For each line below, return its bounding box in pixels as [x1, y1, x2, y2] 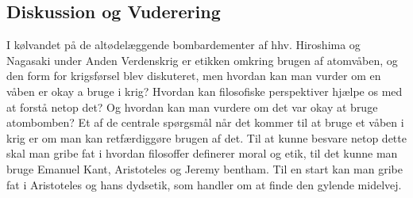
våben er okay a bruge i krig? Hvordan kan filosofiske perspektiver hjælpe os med [6, 82, 403, 99]
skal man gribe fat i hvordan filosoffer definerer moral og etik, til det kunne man [6, 145, 398, 162]
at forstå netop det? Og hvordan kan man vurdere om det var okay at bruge [6, 98, 378, 115]
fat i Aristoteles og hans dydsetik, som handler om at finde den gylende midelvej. [6, 176, 402, 192]
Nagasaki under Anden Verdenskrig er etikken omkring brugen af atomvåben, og [6, 51, 398, 68]
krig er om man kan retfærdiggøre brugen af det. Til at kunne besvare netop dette [6, 129, 407, 146]
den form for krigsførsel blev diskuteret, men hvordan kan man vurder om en [6, 67, 381, 84]
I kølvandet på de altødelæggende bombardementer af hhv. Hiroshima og [6, 36, 361, 53]
